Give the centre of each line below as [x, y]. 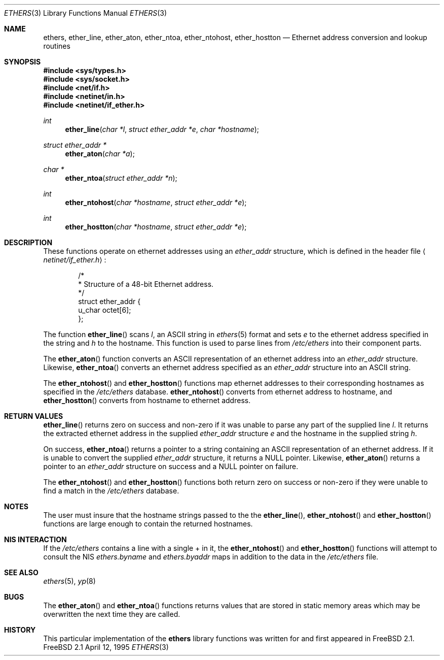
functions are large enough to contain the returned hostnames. [148, 524]
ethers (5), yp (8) [69, 581]
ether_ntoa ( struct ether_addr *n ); [121, 178]
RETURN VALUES [34, 416]
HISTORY [20, 630]
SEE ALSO [21, 572]
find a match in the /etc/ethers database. [111, 491]
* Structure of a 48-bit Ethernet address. [146, 284]
